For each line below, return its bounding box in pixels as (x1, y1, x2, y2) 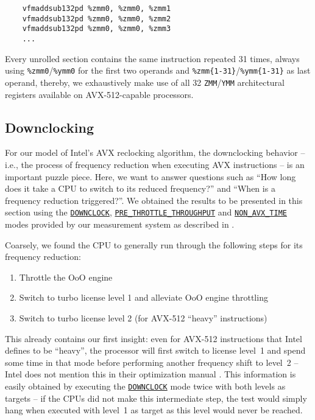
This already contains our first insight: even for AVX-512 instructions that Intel (5, 332, 302, 345)
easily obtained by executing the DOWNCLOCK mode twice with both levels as (5, 379, 286, 392)
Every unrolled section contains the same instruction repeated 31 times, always (5, 52, 300, 65)
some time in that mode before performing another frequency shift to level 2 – (5, 355, 299, 368)
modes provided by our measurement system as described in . (5, 217, 235, 230)
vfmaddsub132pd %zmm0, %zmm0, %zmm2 (22, 14, 171, 23)
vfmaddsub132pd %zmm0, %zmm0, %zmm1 (22, 4, 171, 13)
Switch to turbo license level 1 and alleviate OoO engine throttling (19, 291, 268, 304)
